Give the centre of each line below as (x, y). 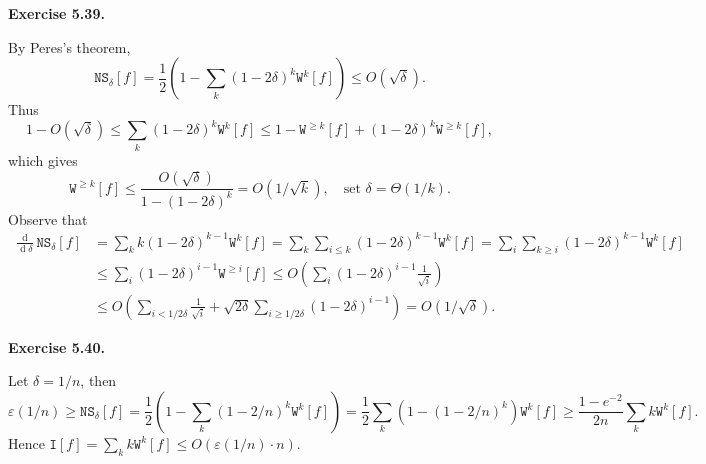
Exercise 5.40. (56, 346)
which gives (43, 159)
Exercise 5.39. (56, 13)
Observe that (48, 218)
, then (98, 380)
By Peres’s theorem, (69, 46)
